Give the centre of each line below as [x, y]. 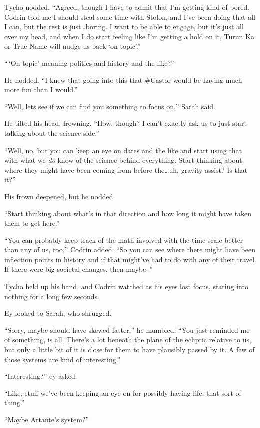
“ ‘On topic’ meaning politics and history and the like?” [89, 62]
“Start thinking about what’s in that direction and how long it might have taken [128, 213]
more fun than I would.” [41, 90]
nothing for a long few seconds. [52, 296]
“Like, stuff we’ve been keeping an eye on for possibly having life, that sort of [123, 393]
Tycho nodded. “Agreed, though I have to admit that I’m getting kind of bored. [127, 7]
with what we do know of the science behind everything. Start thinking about [123, 160]
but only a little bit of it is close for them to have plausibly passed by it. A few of [129, 349]
